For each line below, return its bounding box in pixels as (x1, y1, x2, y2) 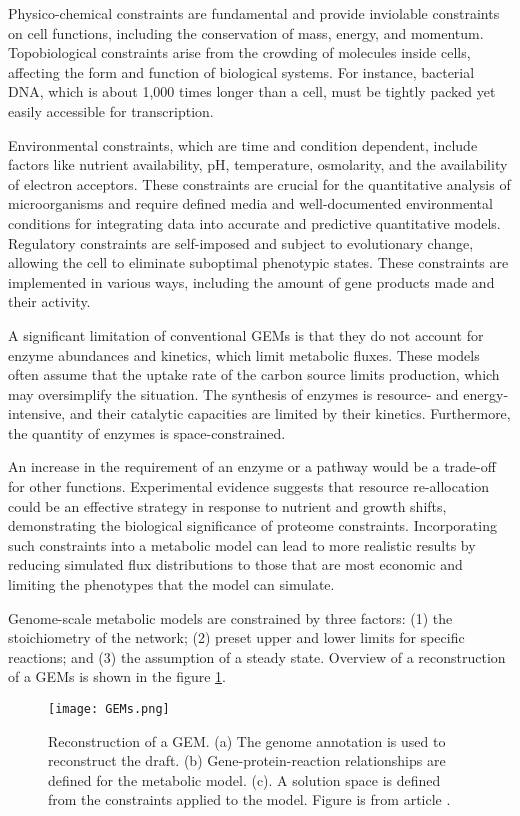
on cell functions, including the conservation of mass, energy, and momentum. (8, 22, 484, 43)
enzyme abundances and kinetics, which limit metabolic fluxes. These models (8, 344, 480, 365)
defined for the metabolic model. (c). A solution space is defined (48, 769, 441, 790)
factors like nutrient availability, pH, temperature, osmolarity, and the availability (8, 154, 508, 175)
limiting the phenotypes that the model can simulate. (8, 574, 335, 595)
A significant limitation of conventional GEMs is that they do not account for (8, 324, 484, 345)
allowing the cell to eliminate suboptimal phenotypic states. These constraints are (8, 252, 509, 273)
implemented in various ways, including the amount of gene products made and (8, 271, 495, 292)
